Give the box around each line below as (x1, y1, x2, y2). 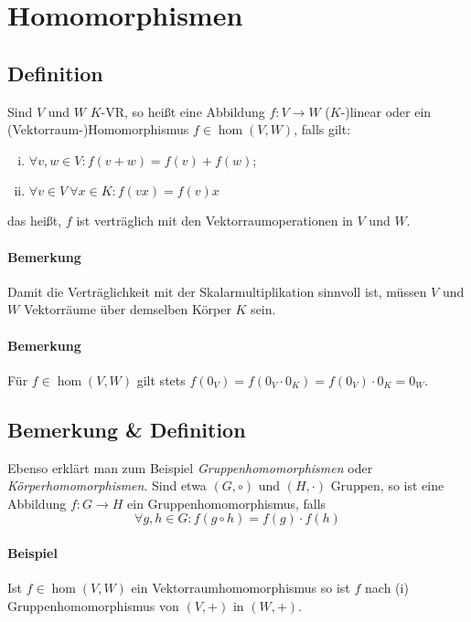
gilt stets (136, 370, 186, 389)
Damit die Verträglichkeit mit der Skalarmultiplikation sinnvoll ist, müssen (7, 281, 427, 300)
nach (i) (365, 578, 409, 597)
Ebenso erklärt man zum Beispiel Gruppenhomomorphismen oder (7, 458, 373, 477)
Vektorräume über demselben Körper (23, 300, 231, 319)
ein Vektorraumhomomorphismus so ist (131, 578, 350, 597)
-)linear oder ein (340, 101, 432, 121)
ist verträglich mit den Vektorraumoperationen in (76, 211, 353, 230)
